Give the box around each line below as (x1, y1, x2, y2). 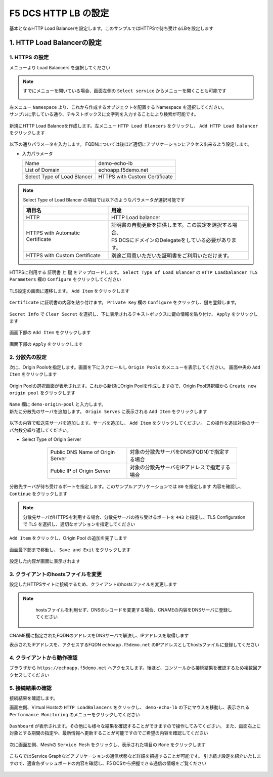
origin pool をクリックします (9, 390, 76, 396)
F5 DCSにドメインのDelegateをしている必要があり (111, 237, 232, 243)
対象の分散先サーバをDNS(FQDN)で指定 (129, 448, 224, 456)
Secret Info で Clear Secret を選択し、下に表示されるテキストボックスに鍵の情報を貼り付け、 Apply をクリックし (9, 311, 258, 317)
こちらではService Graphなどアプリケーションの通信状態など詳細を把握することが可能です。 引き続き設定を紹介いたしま (9, 753, 261, 759)
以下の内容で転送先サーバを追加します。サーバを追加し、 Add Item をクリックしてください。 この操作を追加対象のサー (9, 420, 260, 426)
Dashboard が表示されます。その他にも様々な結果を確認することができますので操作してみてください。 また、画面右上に (9, 723, 261, 729)
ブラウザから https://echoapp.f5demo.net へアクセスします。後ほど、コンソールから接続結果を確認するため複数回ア (9, 665, 262, 671)
